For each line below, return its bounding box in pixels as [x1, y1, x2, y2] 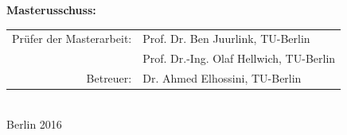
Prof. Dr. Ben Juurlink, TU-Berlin [142, 30, 310, 47]
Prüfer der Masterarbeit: [12, 30, 132, 47]
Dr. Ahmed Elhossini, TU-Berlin [142, 70, 302, 87]
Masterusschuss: [6, 2, 96, 17]
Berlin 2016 [6, 115, 62, 132]
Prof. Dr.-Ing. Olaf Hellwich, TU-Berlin [142, 50, 336, 67]
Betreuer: [86, 70, 132, 87]
